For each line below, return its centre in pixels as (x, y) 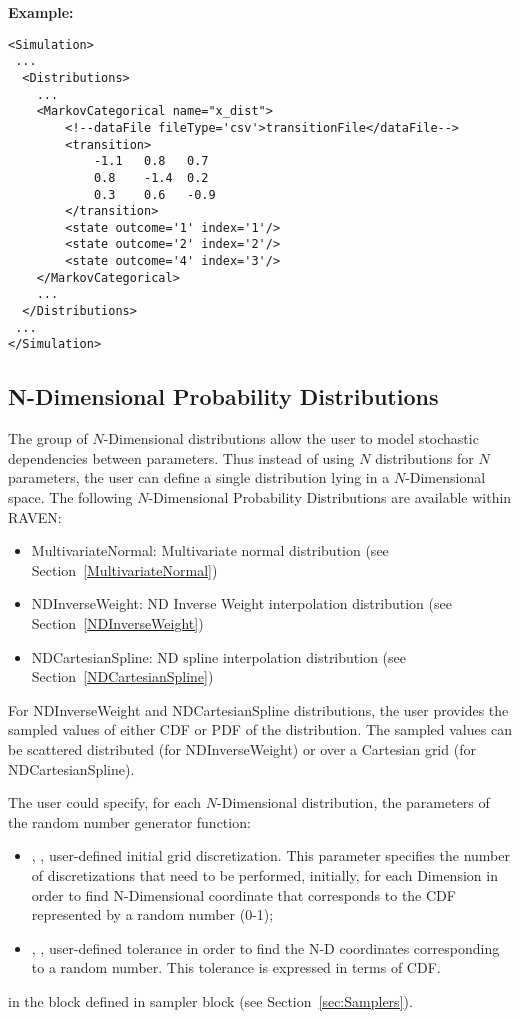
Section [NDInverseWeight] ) (117, 623)
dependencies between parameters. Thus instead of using (181, 457)
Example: (41, 12)
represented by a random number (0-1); (152, 914)
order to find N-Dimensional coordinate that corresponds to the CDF (243, 894)
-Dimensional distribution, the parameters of (353, 802)
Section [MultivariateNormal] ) (124, 569)
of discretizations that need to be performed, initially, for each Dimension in (264, 874)
